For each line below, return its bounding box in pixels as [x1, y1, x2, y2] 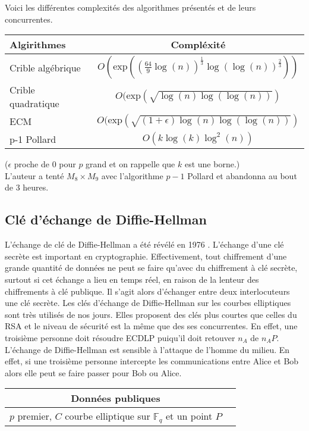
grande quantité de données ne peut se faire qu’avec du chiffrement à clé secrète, [5, 261, 298, 274]
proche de [14, 158, 49, 170]
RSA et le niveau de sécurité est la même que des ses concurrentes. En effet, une [5, 320, 298, 332]
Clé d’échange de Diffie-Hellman [5, 210, 207, 229]
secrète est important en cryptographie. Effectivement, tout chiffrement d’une [5, 249, 287, 262]
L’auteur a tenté [5, 169, 64, 182]
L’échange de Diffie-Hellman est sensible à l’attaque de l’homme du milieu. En [5, 343, 290, 355]
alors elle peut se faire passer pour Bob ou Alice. [5, 366, 182, 379]
